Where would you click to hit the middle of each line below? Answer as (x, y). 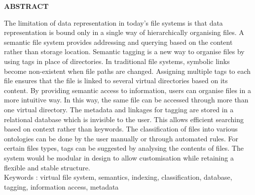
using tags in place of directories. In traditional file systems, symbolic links (117, 61)
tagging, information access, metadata (61, 186)
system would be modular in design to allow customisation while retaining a (119, 157)
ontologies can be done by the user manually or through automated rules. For (121, 138)
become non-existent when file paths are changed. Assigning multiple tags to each (127, 71)
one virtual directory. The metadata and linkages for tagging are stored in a (119, 109)
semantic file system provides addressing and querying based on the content (118, 42)
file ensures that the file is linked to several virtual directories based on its (116, 81)
